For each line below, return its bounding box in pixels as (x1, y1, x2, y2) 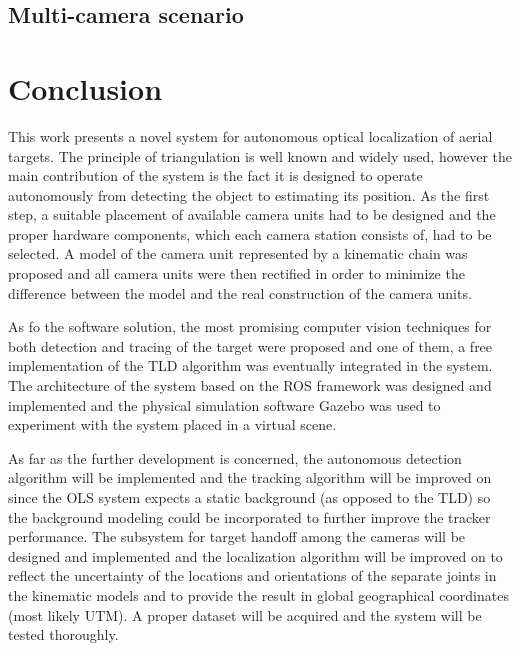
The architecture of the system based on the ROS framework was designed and (8, 375, 492, 396)
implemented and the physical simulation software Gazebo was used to (8, 394, 441, 415)
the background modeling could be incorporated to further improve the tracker (8, 506, 491, 527)
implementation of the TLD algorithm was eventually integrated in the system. (8, 355, 493, 376)
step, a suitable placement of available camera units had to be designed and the (8, 204, 496, 225)
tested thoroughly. (8, 624, 119, 645)
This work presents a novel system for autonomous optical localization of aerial (8, 125, 493, 146)
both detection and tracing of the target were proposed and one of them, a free (8, 335, 493, 356)
